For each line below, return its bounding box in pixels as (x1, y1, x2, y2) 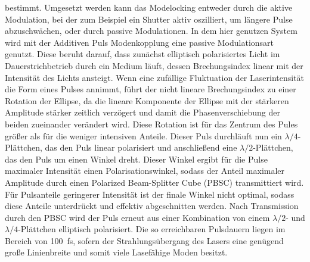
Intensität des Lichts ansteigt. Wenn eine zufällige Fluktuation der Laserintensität (5, 71, 305, 83)
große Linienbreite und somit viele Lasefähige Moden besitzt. (5, 246, 228, 258)
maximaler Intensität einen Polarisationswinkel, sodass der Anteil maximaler (5, 164, 285, 177)
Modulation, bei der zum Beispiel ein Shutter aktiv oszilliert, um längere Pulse (5, 13, 293, 25)
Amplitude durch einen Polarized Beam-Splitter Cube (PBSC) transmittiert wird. (5, 176, 304, 188)
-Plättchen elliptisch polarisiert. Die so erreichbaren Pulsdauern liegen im (18, 223, 286, 235)
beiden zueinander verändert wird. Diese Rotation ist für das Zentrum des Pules (5, 117, 298, 130)
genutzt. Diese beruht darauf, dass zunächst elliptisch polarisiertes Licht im (5, 48, 280, 60)
